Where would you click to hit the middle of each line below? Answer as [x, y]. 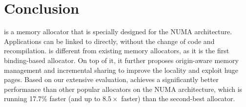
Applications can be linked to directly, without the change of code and [109, 41]
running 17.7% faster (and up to [52, 98]
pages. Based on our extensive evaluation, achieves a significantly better [111, 79]
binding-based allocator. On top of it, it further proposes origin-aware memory [121, 60]
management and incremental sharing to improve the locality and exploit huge [121, 70]
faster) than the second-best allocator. [178, 98]
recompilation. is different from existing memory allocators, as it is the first [117, 51]
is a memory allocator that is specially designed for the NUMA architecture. [118, 32]
